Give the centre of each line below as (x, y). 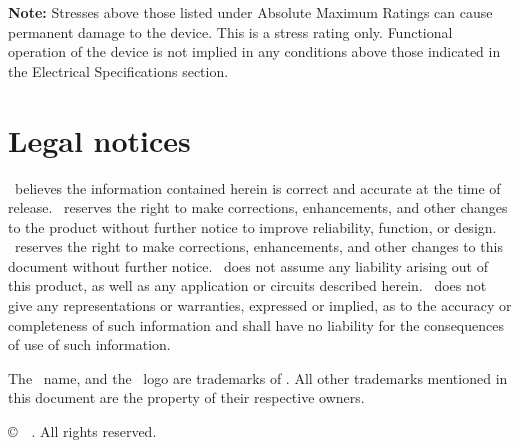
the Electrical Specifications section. (118, 70)
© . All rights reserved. (82, 431)
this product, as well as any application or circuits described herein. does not (247, 285)
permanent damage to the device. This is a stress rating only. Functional (230, 31)
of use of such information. (89, 344)
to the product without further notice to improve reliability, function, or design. (252, 226)
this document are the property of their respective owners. (186, 397)
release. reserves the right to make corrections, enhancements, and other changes (258, 207)
